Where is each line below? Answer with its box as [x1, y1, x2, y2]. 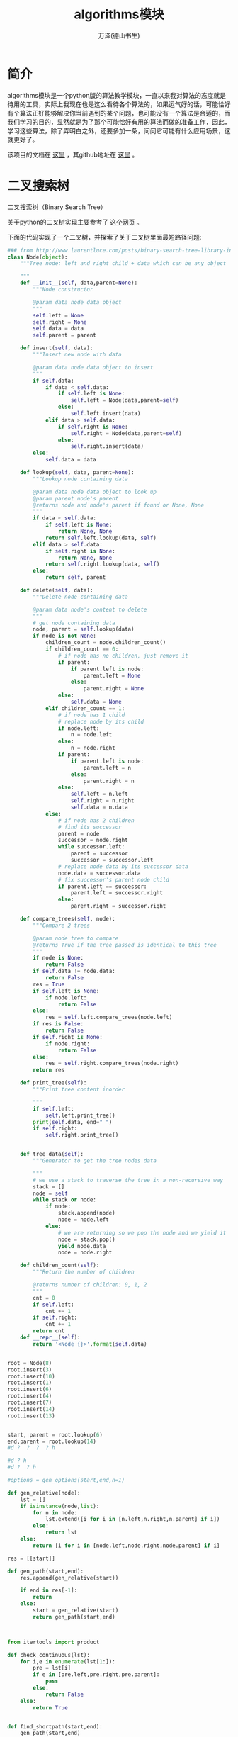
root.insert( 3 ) [7, 1366, 52, 1373]
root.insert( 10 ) [7, 1373, 55, 1380]
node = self [33, 1190, 69, 1197]
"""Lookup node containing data [33, 476, 129, 483]
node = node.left [57, 1216, 110, 1223]
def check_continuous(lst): [7, 1651, 91, 1658]
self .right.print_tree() [45, 1132, 119, 1139]
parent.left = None [83, 672, 141, 679]
